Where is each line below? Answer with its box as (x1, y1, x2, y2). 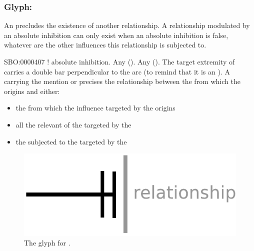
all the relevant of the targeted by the (15, 119, 131, 129)
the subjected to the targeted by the (15, 136, 127, 146)
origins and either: (4, 85, 60, 96)
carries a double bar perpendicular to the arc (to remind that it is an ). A (4, 66, 230, 76)
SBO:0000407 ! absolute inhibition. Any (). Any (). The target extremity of (4, 56, 235, 66)
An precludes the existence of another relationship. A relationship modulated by (4, 20, 250, 30)
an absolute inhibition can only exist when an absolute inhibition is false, (4, 29, 228, 40)
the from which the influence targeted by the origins (15, 102, 175, 113)
